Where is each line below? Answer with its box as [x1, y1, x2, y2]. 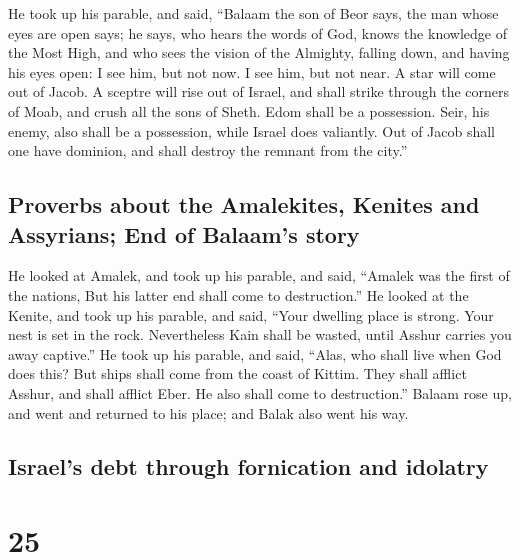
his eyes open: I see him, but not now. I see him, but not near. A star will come [8, 61, 496, 82]
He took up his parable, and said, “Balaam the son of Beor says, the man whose [8, 3, 499, 23]
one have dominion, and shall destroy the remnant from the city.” [8, 140, 408, 161]
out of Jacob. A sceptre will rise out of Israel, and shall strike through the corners [8, 81, 510, 102]
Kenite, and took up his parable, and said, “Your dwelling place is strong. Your [8, 304, 494, 325]
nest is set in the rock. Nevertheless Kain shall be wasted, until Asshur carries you [8, 324, 512, 345]
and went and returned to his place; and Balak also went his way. [8, 402, 409, 423]
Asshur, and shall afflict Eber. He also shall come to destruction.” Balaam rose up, [8, 382, 512, 403]
